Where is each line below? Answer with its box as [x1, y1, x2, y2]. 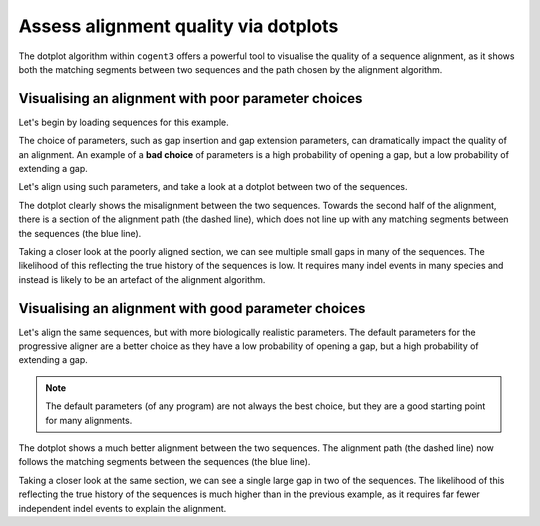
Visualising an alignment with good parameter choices [18, 300, 366, 317]
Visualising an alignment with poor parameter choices [18, 90, 363, 107]
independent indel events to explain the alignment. [18, 502, 227, 514]
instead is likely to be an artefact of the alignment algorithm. [18, 273, 266, 285]
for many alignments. [45, 414, 133, 426]
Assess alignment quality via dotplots [18, 15, 339, 37]
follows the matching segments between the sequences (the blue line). [18, 456, 311, 468]
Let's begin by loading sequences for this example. [18, 116, 229, 128]
